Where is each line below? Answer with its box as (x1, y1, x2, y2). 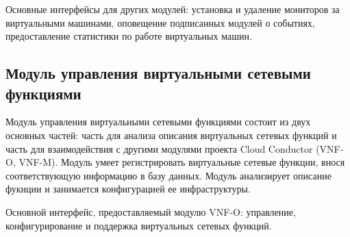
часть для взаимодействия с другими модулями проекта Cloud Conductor (5, 141, 313, 155)
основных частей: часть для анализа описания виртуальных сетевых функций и (5, 127, 337, 142)
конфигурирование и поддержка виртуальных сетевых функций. (5, 218, 272, 232)
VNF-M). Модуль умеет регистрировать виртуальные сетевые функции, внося (18, 155, 345, 169)
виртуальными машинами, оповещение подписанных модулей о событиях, (5, 15, 315, 29)
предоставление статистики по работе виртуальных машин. (5, 29, 252, 43)
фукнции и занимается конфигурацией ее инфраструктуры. (5, 182, 251, 196)
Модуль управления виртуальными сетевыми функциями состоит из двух (5, 114, 311, 129)
